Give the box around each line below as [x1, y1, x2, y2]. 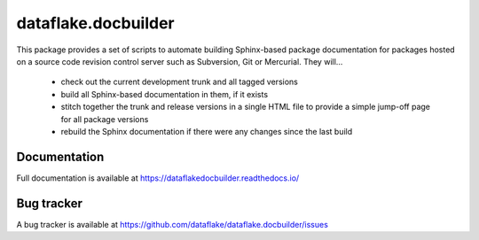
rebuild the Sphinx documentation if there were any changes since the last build [60, 126, 353, 136]
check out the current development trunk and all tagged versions [60, 76, 299, 88]
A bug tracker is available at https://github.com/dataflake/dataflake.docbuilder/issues [16, 219, 328, 229]
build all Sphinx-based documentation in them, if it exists [60, 89, 269, 99]
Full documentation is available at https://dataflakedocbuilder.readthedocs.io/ [16, 173, 300, 183]
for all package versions [60, 113, 149, 124]
